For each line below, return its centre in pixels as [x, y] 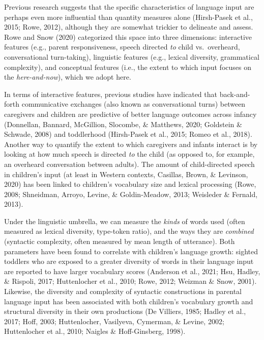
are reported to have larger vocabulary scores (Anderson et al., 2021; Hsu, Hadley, [132, 271]
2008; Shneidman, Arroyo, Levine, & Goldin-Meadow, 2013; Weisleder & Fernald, [131, 194]
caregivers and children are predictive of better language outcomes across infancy [130, 114]
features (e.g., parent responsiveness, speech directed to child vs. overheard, [122, 47]
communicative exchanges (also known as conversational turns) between [134, 104]
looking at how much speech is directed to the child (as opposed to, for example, [129, 154]
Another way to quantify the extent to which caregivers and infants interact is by [131, 144]
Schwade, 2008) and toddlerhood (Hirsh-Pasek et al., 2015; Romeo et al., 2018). [128, 134]
